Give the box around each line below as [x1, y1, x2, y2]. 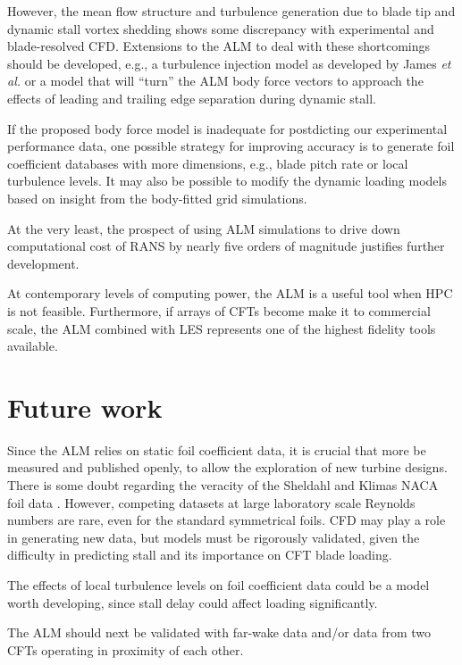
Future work [7, 388, 163, 425]
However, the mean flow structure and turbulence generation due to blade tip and [7, 2, 456, 20]
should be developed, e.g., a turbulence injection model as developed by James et [7, 54, 451, 72]
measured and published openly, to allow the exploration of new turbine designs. [7, 458, 448, 477]
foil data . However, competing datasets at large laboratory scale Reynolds [7, 493, 416, 511]
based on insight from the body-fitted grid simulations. [7, 188, 307, 207]
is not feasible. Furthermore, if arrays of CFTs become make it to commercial [7, 301, 431, 320]
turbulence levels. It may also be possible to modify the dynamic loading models [7, 171, 447, 190]
